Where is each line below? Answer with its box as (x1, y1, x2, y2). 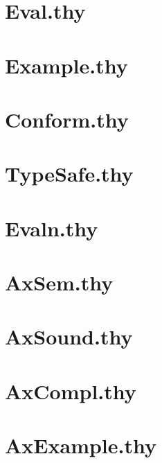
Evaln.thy (5, 213, 98, 242)
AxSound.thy (5, 322, 133, 351)
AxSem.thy (5, 268, 114, 297)
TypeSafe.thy (5, 159, 134, 188)
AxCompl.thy (5, 376, 136, 405)
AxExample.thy (5, 431, 156, 460)
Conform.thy (5, 105, 129, 133)
